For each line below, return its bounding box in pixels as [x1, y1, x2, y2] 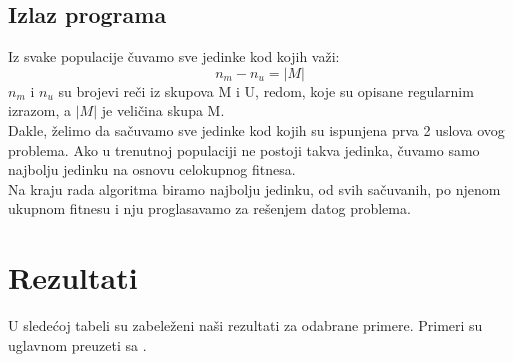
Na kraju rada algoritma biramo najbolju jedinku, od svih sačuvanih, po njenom [8, 178, 501, 199]
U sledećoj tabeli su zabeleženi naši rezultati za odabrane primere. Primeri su [8, 315, 483, 336]
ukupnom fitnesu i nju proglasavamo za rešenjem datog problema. [8, 198, 411, 219]
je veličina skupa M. [101, 100, 225, 121]
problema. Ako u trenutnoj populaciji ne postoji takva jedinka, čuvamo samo [8, 139, 480, 160]
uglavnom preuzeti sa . [8, 334, 147, 355]
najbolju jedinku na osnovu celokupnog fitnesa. [8, 159, 296, 180]
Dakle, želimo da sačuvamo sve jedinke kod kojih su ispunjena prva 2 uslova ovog [8, 119, 505, 140]
